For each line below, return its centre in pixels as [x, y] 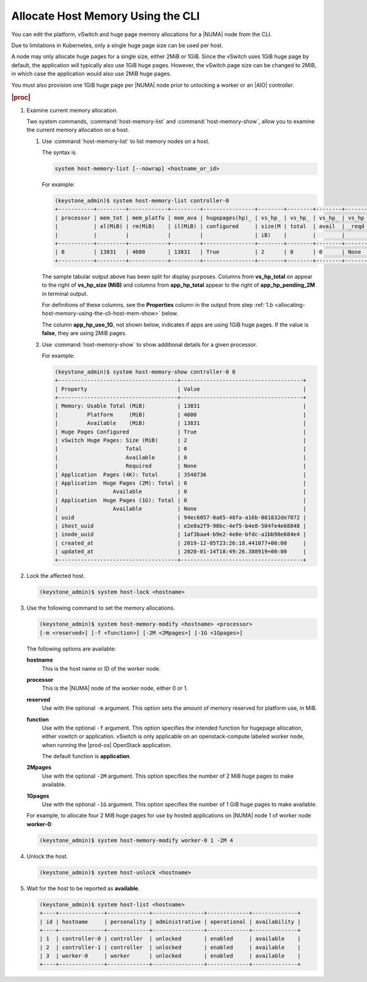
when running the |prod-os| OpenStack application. [107, 745]
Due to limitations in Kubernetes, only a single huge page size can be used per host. [117, 45]
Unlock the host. [47, 856]
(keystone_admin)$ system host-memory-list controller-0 [142, 201]
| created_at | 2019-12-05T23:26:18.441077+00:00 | [181, 543]
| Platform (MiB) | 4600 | [181, 415]
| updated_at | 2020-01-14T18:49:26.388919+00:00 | [181, 552]
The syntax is [59, 152]
